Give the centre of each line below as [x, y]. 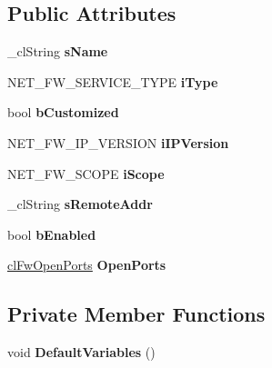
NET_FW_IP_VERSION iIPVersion [118, 142]
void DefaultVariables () [81, 352]
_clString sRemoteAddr [80, 204]
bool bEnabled [52, 234]
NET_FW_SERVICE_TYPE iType [113, 81]
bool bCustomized [63, 112]
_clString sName [58, 51]
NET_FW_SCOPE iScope [86, 173]
